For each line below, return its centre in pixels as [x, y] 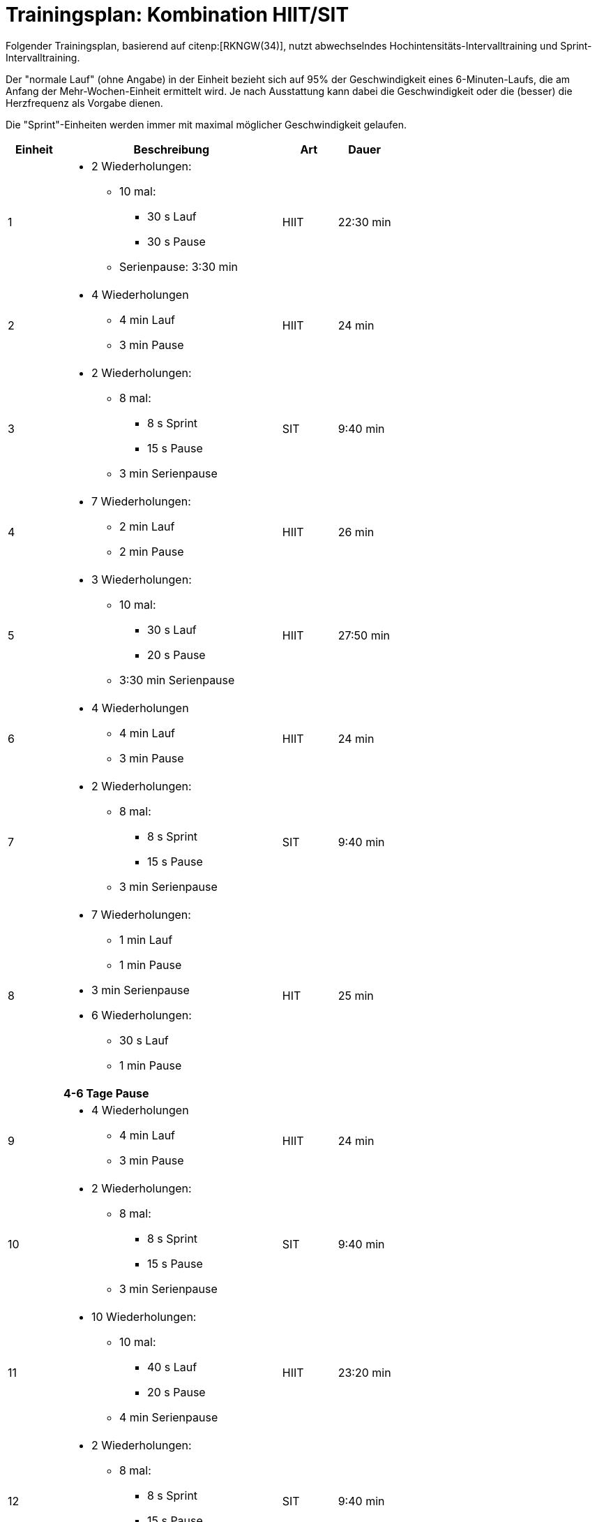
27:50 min [364, 635]
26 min [356, 532]
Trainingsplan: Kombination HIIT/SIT [177, 15]
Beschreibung [172, 149]
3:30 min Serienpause [177, 680]
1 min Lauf [146, 939]
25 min [356, 995]
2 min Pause [151, 551]
